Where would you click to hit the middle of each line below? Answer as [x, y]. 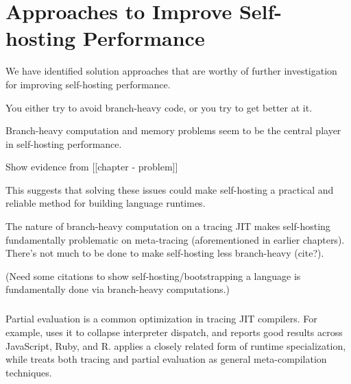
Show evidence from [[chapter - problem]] [92, 167]
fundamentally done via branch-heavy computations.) [118, 289]
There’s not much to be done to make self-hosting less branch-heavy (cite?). [165, 253]
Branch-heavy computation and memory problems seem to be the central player [173, 130]
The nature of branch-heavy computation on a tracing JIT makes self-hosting [168, 226]
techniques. [29, 372]
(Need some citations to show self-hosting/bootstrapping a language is [153, 276]
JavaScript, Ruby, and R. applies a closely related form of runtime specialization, [176, 345]
